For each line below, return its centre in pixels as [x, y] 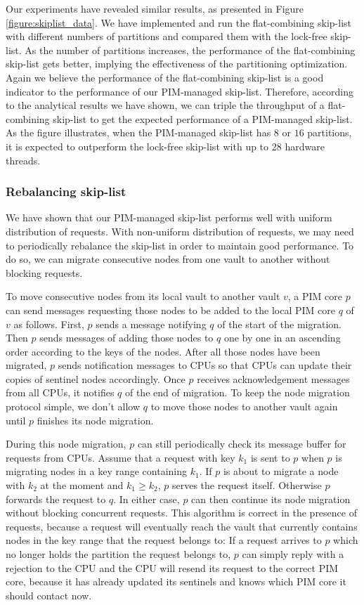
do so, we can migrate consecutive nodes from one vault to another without [168, 259]
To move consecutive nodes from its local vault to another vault [143, 296]
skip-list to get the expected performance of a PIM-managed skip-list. [203, 118]
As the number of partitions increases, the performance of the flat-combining [190, 50]
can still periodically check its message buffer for [242, 444]
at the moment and [82, 485]
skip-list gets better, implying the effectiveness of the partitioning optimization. [177, 64]
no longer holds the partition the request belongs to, [118, 554]
